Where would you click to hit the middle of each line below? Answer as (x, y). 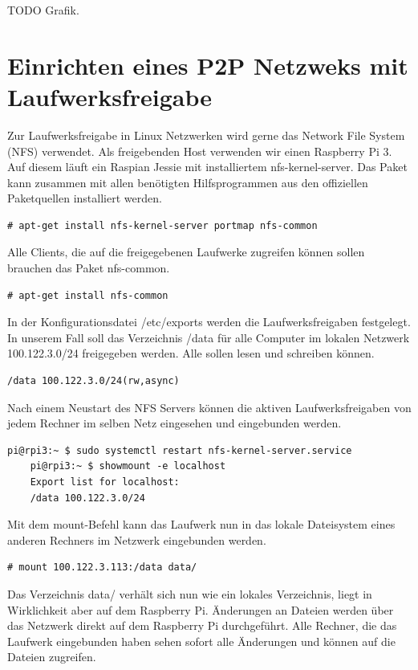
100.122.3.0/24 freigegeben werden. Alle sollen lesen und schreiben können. (191, 353)
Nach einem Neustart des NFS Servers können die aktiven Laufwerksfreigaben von (209, 407)
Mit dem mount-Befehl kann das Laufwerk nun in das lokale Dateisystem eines (201, 524)
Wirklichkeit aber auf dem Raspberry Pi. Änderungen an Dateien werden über (201, 609)
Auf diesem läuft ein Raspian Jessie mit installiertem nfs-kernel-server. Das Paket (207, 167)
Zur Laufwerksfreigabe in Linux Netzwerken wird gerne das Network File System (206, 135)
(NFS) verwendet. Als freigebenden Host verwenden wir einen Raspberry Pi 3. (200, 151)
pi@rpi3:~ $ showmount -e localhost (128, 466)
